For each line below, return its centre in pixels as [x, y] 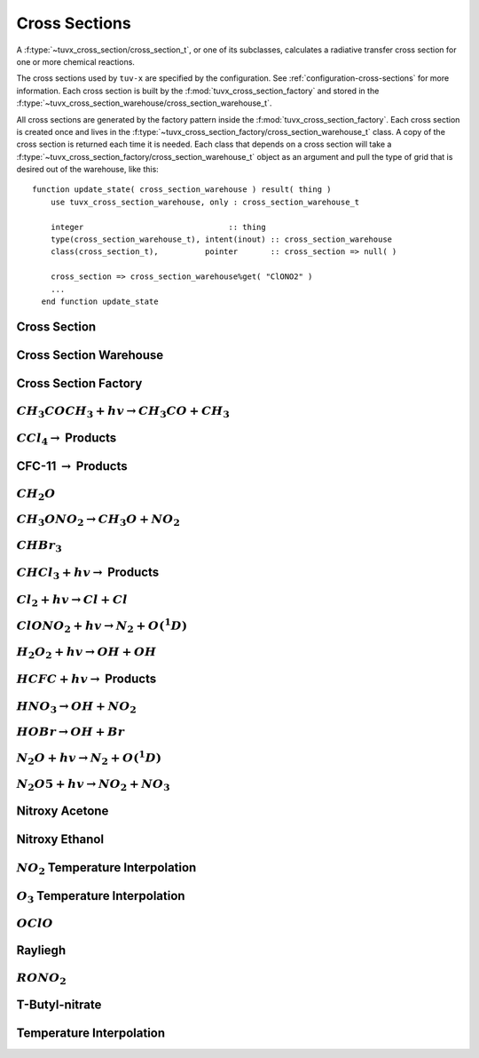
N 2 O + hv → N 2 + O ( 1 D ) [89, 758]
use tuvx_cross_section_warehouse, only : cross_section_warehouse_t [205, 202]
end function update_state [100, 301]
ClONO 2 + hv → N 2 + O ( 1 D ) [102, 625]
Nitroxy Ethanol [60, 839]
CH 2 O [36, 494]
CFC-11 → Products [72, 466]
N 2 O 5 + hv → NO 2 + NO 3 [93, 785]
